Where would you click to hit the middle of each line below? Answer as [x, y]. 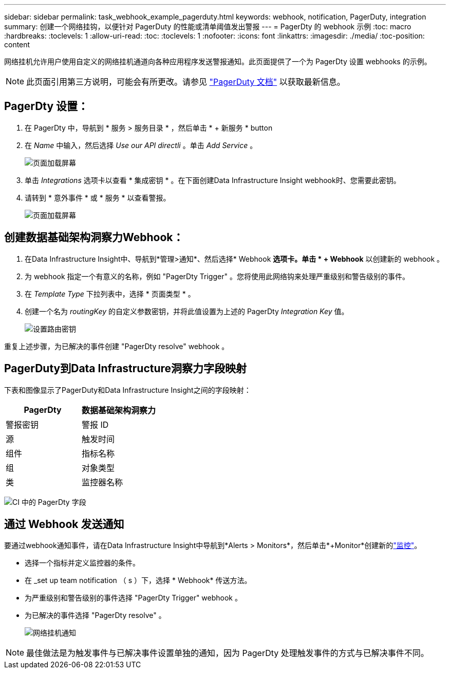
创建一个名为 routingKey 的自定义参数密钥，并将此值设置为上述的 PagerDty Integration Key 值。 [187, 311]
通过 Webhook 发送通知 [64, 524]
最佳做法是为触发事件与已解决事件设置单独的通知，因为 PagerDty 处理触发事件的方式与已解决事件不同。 [228, 653]
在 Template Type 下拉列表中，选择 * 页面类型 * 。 [110, 294]
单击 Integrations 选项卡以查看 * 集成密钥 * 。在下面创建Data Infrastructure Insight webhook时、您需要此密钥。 [213, 180]
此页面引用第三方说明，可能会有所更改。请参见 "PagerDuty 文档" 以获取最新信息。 [186, 82]
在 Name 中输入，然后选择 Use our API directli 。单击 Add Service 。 [141, 145]
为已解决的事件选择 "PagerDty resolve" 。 [95, 615]
